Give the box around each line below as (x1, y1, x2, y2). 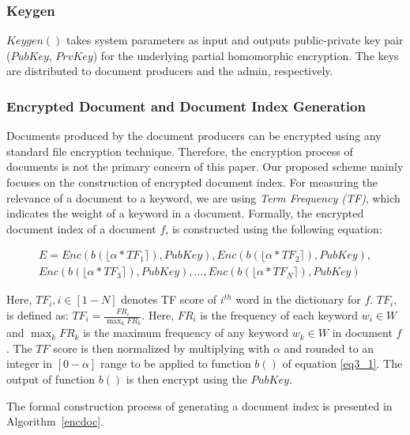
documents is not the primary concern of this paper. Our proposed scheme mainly (6, 158, 404, 175)
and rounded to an (284, 339, 374, 356)
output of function (6, 371, 96, 388)
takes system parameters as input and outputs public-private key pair (66, 32, 404, 48)
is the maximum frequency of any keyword (83, 324, 289, 341)
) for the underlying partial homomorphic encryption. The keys (92, 47, 399, 63)
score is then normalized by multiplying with (53, 339, 270, 356)
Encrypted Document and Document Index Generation (6, 96, 366, 115)
